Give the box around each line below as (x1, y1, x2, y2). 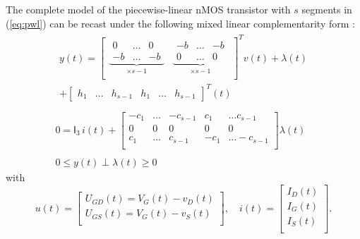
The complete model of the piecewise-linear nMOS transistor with (6, 2, 291, 16)
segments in (301, 2, 352, 16)
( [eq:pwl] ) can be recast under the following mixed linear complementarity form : (6, 16, 355, 30)
